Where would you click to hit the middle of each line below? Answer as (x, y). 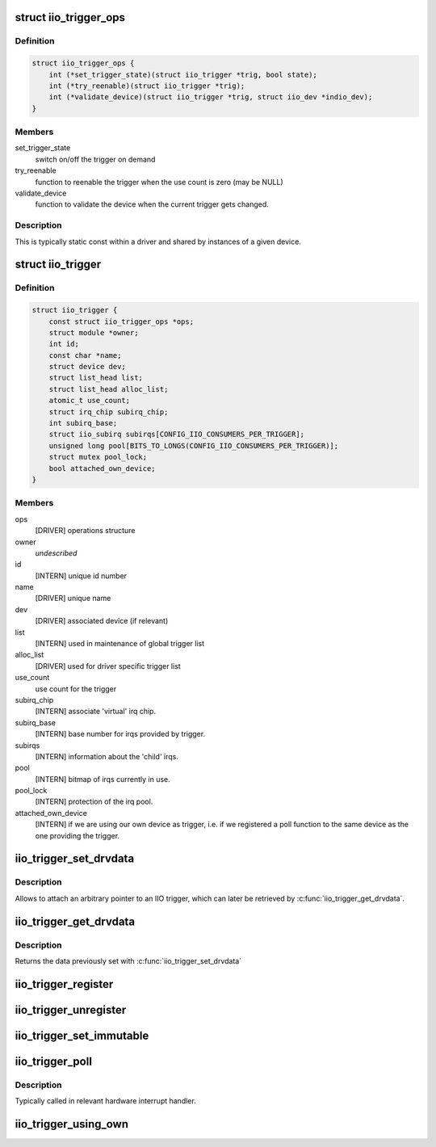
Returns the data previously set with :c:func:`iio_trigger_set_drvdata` (128, 960)
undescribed (56, 552)
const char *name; (85, 355)
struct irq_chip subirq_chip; (109, 412)
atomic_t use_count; (90, 401)
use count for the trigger (76, 689)
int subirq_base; (83, 423)
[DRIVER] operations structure (85, 531)
